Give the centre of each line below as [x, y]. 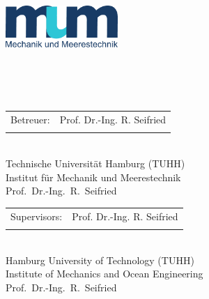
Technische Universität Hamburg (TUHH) [95, 163]
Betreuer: [30, 120]
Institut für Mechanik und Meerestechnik [93, 177]
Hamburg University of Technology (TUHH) [100, 260]
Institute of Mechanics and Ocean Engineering [104, 274]
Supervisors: [37, 216]
